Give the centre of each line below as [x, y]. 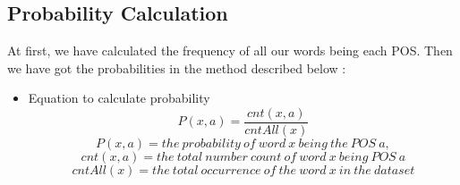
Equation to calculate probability [119, 98]
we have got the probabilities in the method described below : [177, 67]
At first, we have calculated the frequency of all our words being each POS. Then [230, 50]
